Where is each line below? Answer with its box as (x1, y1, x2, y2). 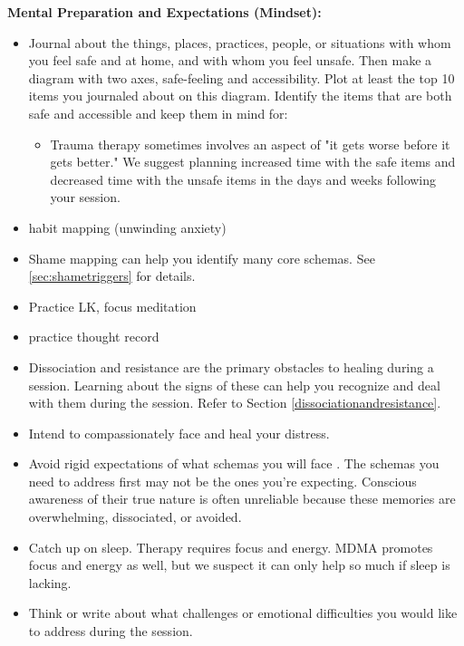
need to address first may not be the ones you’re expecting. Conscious (28, 471, 417, 490)
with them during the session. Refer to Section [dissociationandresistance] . (28, 393, 441, 412)
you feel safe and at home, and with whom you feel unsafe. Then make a (28, 51, 432, 70)
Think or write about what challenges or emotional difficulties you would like (28, 603, 458, 622)
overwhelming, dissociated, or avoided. (28, 507, 242, 526)
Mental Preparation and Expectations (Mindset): (7, 3, 322, 21)
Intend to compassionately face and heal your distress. (28, 423, 330, 442)
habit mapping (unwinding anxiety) (28, 217, 227, 236)
